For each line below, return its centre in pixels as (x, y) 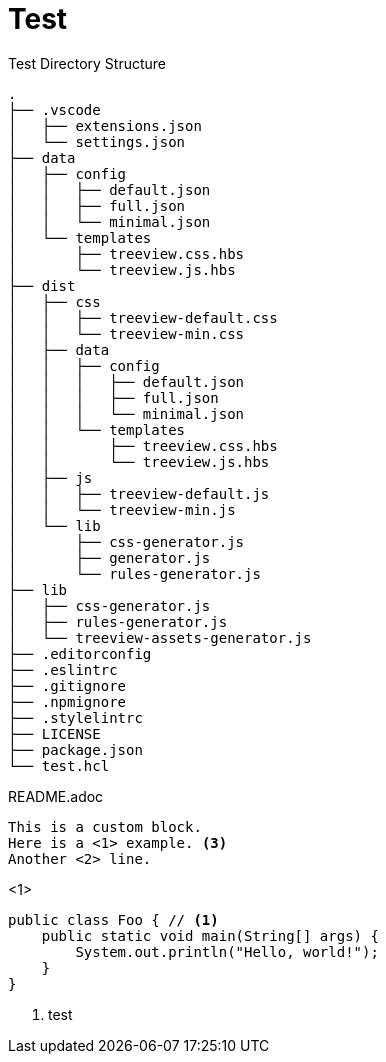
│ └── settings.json (97, 141)
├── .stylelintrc (75, 717)
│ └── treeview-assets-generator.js (160, 637)
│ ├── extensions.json (105, 125)
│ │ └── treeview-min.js (122, 509)
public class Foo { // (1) (113, 919)
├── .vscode (54, 109)
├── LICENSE (54, 733)
